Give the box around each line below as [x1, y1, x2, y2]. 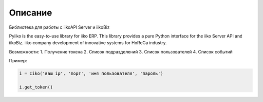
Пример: [9, 58, 27, 64]
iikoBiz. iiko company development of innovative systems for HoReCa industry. [9, 40, 167, 46]
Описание [9, 7, 52, 18]
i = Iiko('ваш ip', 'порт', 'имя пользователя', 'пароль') [19, 71, 163, 76]
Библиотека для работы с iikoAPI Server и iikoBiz [9, 24, 110, 30]
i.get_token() [19, 84, 53, 90]
